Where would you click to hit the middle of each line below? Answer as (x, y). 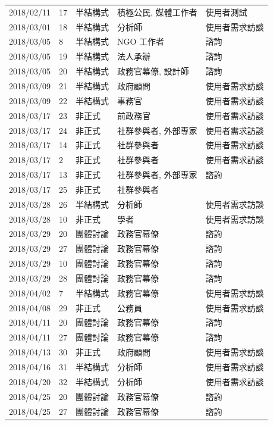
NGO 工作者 (141, 41)
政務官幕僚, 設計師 (153, 71)
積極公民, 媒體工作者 (157, 12)
